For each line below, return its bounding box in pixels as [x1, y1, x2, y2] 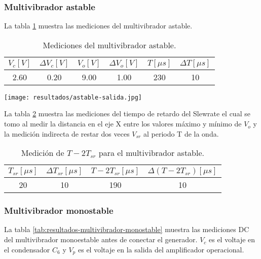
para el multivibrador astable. [98, 147, 205, 159]
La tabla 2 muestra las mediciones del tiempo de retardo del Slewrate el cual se [4, 108, 250, 119]
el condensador [4, 244, 50, 254]
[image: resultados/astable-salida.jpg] [4, 93, 142, 101]
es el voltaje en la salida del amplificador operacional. [78, 244, 244, 254]
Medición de [21, 147, 64, 159]
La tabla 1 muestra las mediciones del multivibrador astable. [4, 20, 193, 31]
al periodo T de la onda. [143, 128, 219, 139]
